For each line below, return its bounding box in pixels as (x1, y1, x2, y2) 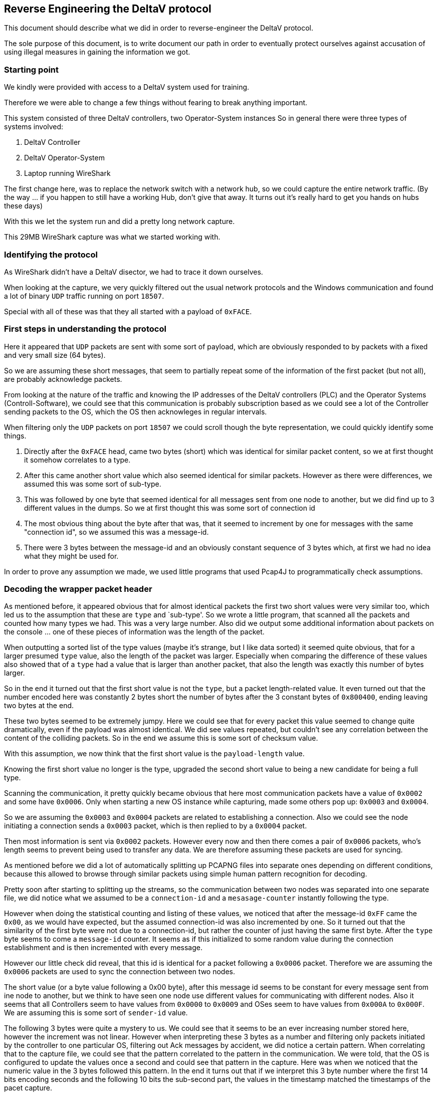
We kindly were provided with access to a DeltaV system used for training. (4, 83, 250, 92)
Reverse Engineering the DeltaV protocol (4, 3, 211, 15)
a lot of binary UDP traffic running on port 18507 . (4, 291, 164, 300)
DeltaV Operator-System (24, 153, 105, 162)
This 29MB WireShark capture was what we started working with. (4, 233, 221, 242)
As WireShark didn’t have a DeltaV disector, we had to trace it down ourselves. (4, 267, 263, 276)
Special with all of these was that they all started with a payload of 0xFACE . (4, 307, 252, 316)
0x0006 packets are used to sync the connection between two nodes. (4, 967, 235, 976)
